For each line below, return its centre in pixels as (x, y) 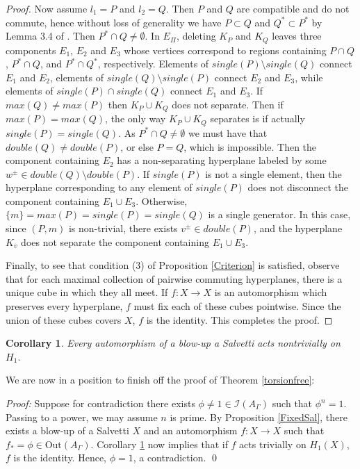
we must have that (228, 132)
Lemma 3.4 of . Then (50, 36)
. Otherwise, (162, 200)
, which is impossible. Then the (250, 146)
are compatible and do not (293, 8)
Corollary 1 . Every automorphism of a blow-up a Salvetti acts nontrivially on (173, 343)
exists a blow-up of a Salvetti (67, 430)
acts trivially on (273, 444)
